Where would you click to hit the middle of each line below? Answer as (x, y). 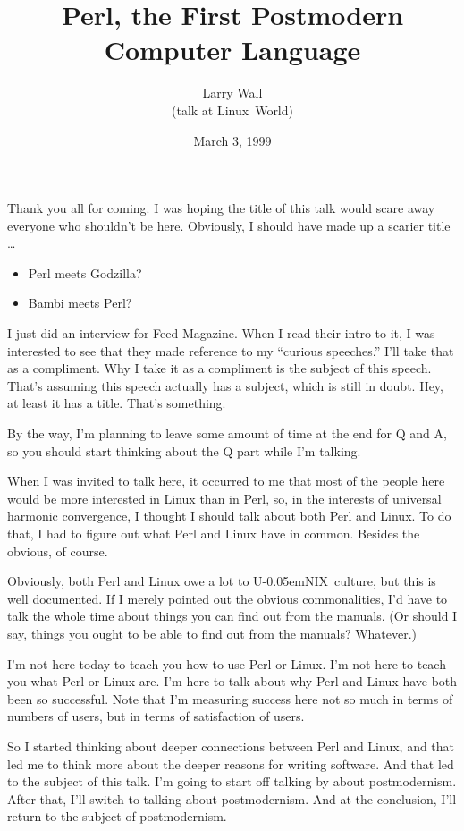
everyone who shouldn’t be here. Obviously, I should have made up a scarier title (229, 225)
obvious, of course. (58, 551)
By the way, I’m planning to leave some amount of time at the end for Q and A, (227, 433)
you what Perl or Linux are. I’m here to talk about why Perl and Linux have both (232, 681)
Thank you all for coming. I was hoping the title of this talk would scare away (221, 208)
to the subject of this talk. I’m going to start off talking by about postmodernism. (232, 781)
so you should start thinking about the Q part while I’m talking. (184, 450)
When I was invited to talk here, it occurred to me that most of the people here (226, 481)
